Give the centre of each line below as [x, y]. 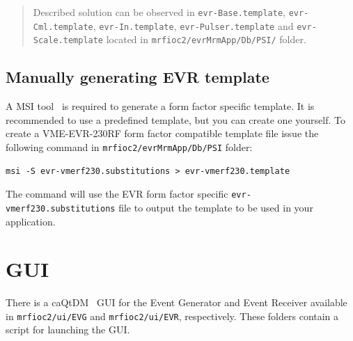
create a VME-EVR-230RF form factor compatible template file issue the [162, 133]
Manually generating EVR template [138, 77]
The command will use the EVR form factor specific [117, 194]
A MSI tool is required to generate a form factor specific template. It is [160, 106]
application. [31, 221]
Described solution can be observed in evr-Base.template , [159, 12]
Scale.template [68, 41]
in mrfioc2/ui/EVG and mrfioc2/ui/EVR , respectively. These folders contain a [172, 316]
